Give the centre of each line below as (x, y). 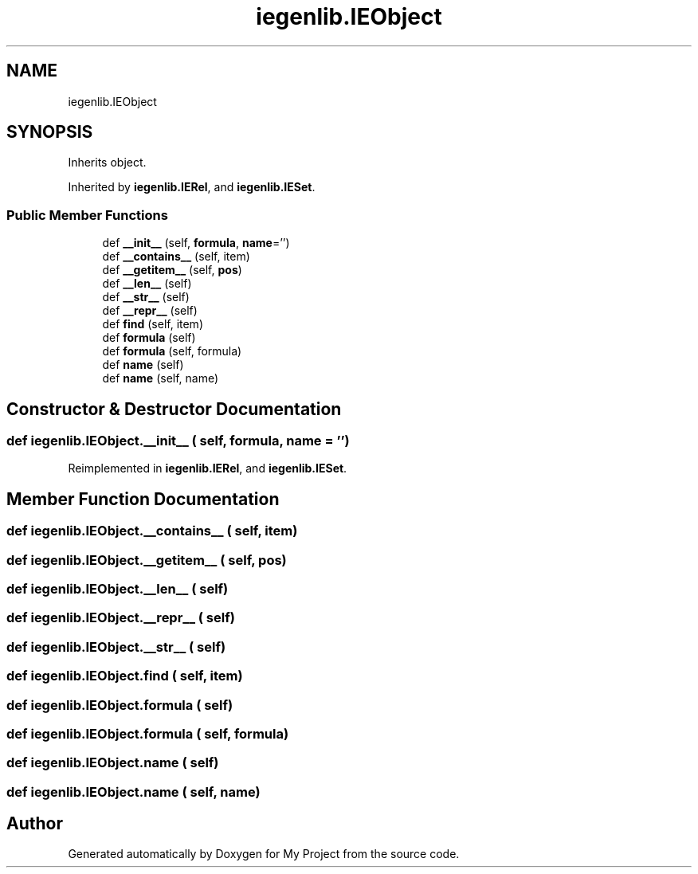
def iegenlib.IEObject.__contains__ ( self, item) (152, 531)
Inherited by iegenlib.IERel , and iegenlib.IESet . (192, 187)
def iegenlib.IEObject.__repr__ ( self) (121, 618)
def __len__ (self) (147, 284)
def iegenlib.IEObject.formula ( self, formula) (148, 733)
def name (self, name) (161, 378)
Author (35, 824)
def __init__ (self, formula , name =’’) (196, 243)
